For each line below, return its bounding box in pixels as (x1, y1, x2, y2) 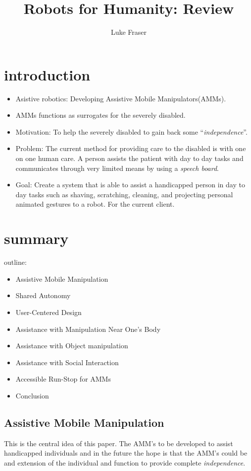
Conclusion (15, 390, 49, 400)
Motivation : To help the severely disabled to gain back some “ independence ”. (15, 126, 248, 137)
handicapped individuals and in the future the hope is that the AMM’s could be (4, 448, 248, 458)
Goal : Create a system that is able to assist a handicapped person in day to (15, 179, 245, 190)
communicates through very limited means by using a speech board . (15, 162, 219, 173)
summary (4, 228, 69, 248)
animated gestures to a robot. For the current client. (15, 199, 175, 209)
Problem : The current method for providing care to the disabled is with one (15, 143, 246, 154)
